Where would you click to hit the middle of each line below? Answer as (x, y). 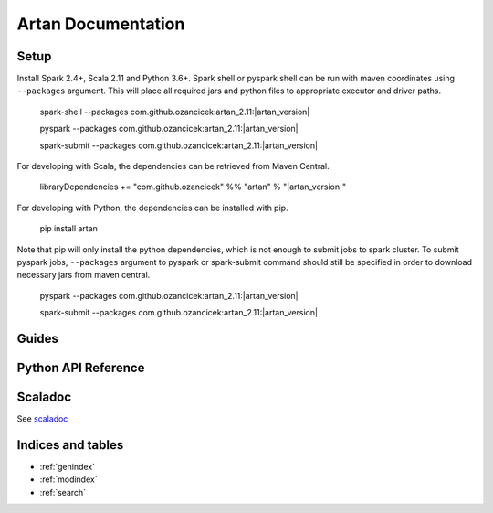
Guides (38, 338)
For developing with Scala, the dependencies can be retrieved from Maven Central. (173, 166)
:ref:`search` (63, 492)
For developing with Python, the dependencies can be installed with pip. (152, 208)
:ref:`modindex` (68, 479)
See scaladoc (42, 419)
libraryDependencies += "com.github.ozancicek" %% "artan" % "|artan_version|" (193, 187)
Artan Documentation (101, 24)
